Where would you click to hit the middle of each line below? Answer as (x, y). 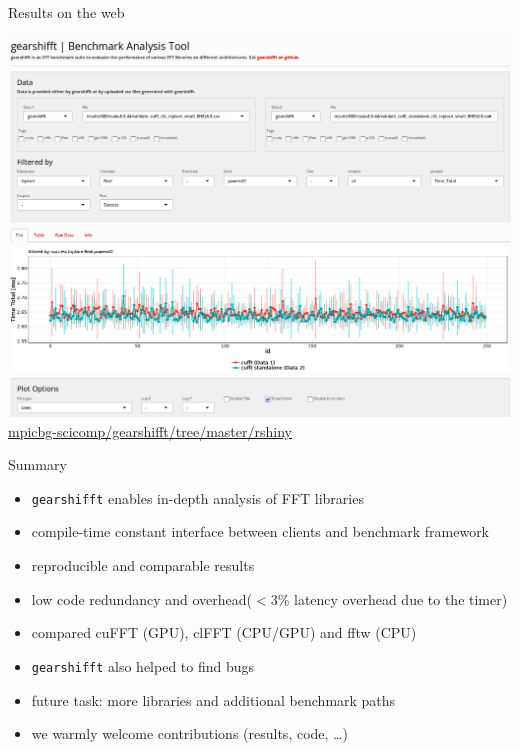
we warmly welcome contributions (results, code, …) (189, 733)
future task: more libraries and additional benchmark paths (213, 699)
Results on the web (66, 12)
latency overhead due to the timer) (401, 598)
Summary (37, 464)
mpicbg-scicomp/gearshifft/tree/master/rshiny (150, 430)
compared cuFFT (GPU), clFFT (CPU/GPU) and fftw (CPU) (224, 632)
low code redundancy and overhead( (142, 598)
